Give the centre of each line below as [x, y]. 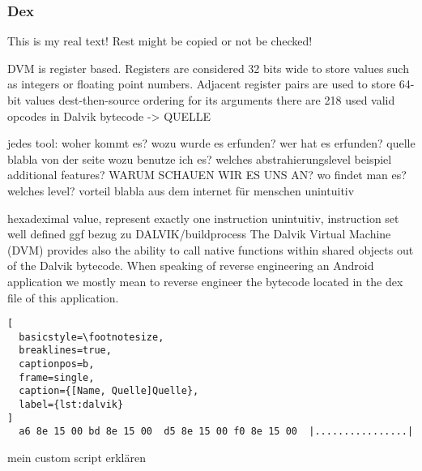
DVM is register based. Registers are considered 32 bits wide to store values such [208, 68]
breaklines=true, [65, 351]
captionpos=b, [57, 364]
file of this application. [63, 297]
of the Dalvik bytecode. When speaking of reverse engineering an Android [191, 265]
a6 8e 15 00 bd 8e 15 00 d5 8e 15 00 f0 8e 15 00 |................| [216, 432]
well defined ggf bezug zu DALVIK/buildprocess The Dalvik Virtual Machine [199, 234]
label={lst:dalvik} [71, 405]
